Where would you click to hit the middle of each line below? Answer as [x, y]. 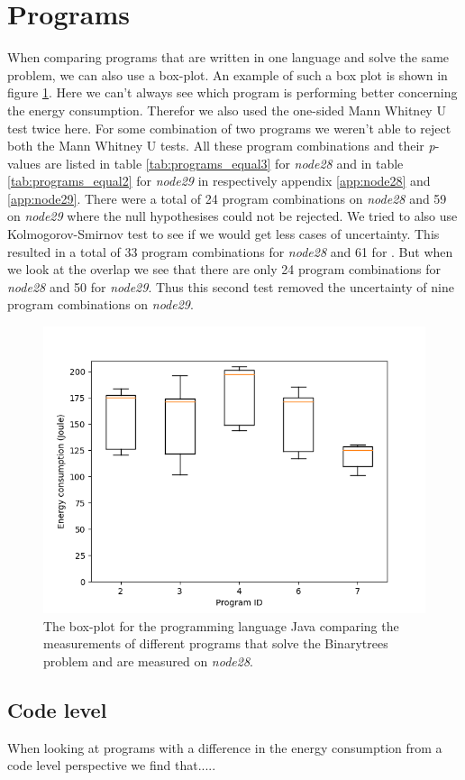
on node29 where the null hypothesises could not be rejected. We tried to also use [232, 216]
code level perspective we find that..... [112, 765]
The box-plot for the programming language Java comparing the [221, 625]
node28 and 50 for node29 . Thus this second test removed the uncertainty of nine [231, 286]
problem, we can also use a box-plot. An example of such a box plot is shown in [228, 74]
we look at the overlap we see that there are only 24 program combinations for [224, 269]
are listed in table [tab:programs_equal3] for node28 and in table [224, 163]
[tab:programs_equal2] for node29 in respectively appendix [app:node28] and [219, 181]
